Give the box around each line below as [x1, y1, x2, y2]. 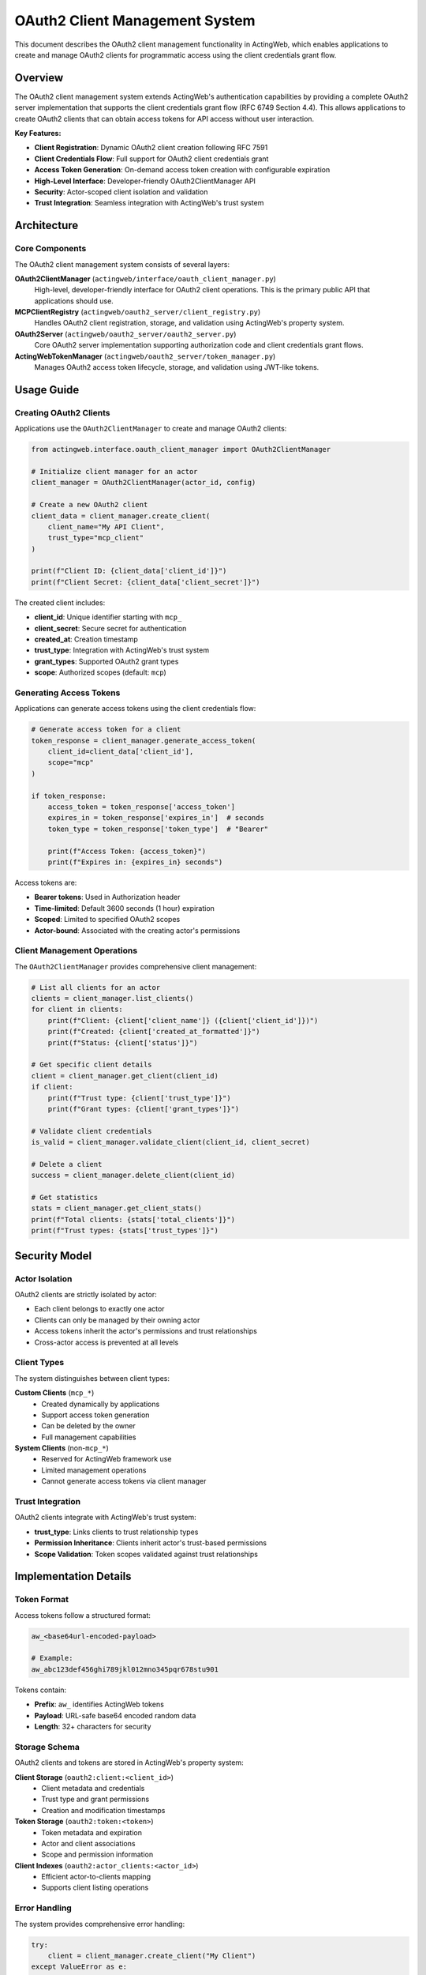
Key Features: [14, 129, 62, 138]
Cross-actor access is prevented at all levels [34, 1337, 179, 1347]
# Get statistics [31, 1193, 99, 1202]
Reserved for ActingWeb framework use [41, 1454, 172, 1464]
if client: [31, 1082, 73, 1092]
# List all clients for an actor [31, 983, 161, 991]
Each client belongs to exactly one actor [34, 1304, 165, 1314]
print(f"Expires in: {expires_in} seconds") [47, 858, 223, 867]
